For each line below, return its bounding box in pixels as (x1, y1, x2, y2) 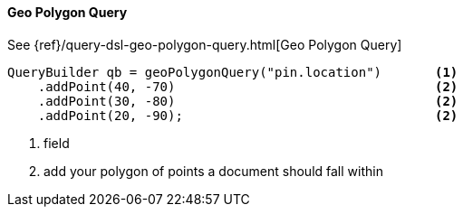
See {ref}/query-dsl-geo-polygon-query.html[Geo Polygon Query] (7, 36, 402, 52)
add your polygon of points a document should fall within (43, 163, 383, 179)
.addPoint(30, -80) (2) (37, 93, 458, 108)
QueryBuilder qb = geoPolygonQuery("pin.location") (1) (7, 64, 458, 79)
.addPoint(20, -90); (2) (37, 107, 458, 123)
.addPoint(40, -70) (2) (37, 79, 458, 94)
